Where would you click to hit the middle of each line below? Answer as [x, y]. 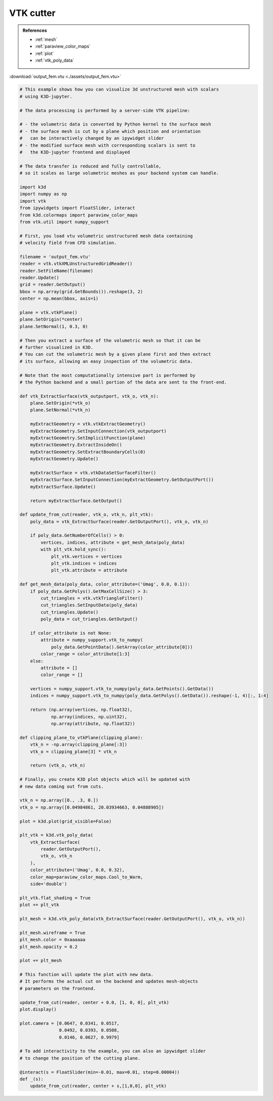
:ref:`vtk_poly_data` [55, 60]
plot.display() [38, 1009]
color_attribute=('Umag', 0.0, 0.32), [77, 870]
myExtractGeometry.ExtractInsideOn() [76, 445]
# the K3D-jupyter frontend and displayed [75, 152]
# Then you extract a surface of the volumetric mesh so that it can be [110, 340]
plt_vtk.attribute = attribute [89, 570]
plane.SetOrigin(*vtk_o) [60, 403]
